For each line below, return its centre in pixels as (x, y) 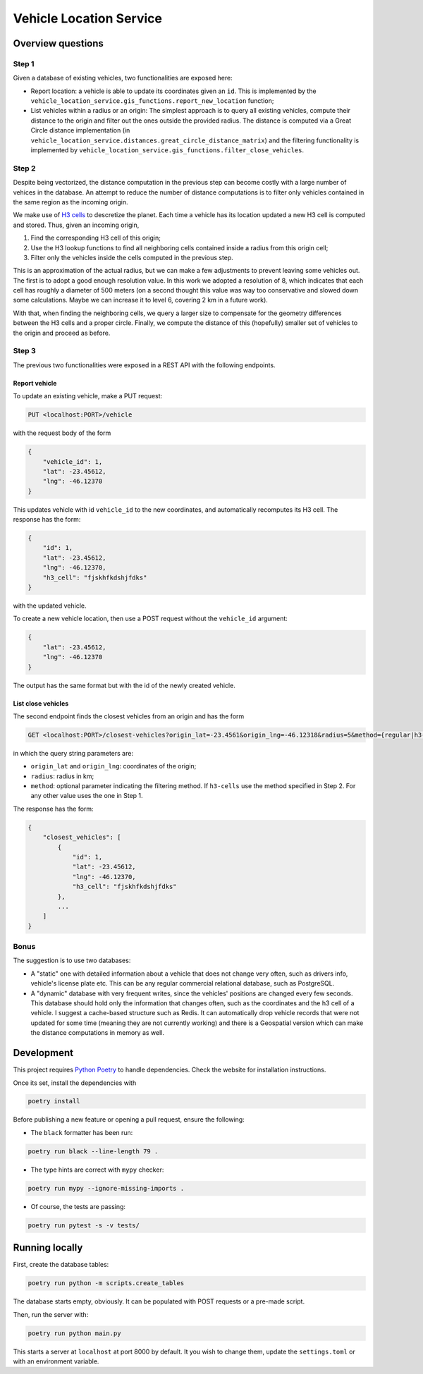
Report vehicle (35, 383)
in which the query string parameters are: (73, 753)
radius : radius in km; (62, 776)
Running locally (48, 1248)
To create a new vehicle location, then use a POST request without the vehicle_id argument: (151, 619)
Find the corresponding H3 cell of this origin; (96, 238)
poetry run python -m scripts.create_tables (106, 1283)
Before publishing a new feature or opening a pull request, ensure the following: (129, 1120)
